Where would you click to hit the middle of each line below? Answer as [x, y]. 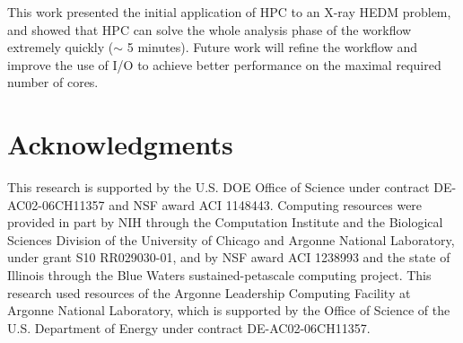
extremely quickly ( [61, 47]
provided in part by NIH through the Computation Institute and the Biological [225, 222]
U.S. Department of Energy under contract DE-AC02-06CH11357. [189, 327]
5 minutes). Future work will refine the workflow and [272, 47]
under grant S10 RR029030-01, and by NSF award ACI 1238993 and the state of [229, 257]
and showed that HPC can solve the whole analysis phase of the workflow [210, 29]
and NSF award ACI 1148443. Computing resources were [266, 204]
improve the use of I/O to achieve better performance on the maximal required [224, 64]
